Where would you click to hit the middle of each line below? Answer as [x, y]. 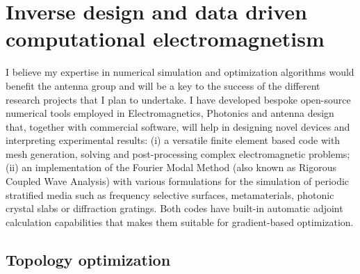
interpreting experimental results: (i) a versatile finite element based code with [173, 140]
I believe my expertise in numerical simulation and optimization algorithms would [180, 72]
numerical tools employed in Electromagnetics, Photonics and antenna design [170, 113]
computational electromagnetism [165, 39]
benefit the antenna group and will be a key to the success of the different [163, 85]
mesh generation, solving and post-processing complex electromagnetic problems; [178, 153]
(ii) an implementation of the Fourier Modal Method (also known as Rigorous [171, 167]
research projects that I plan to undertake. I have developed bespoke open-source [178, 99]
